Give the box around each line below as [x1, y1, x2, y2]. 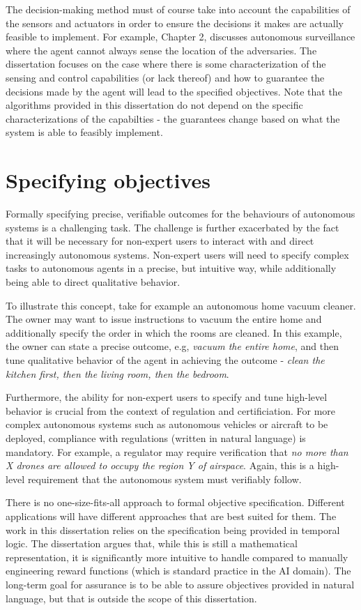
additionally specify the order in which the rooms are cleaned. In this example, [6, 325, 342, 340]
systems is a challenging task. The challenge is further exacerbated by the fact [6, 220, 339, 234]
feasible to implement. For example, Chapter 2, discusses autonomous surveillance [6, 29, 355, 44]
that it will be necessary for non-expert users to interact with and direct [6, 234, 314, 248]
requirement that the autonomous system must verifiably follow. [27, 471, 302, 486]
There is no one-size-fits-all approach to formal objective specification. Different [6, 495, 345, 510]
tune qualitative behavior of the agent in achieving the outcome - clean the [6, 353, 325, 367]
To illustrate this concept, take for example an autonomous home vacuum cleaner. [6, 298, 356, 312]
